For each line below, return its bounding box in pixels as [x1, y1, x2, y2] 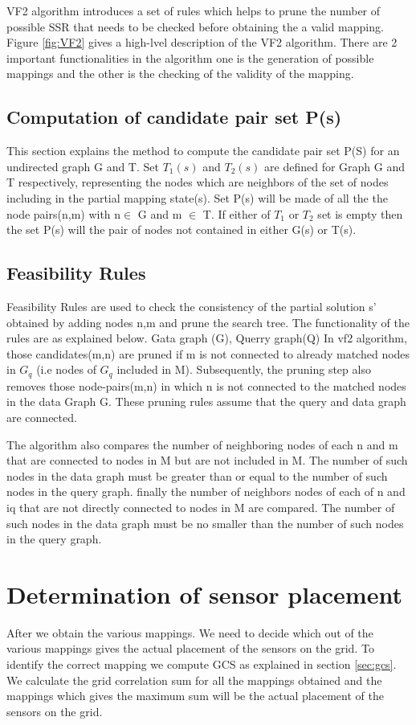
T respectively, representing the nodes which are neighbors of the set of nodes [6, 174, 389, 190]
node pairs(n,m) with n [6, 205, 121, 222]
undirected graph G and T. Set [6, 158, 159, 174]
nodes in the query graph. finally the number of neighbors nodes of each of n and [6, 483, 406, 500]
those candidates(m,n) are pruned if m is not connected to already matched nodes [6, 345, 410, 362]
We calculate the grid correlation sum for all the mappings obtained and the [6, 671, 382, 688]
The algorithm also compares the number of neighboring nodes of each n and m [6, 436, 398, 453]
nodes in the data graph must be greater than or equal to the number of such [6, 467, 388, 484]
